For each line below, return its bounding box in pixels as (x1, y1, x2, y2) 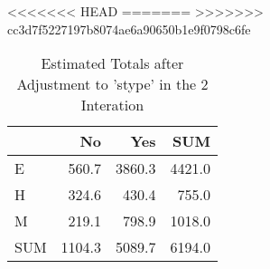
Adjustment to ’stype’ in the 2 (16, 73, 209, 95)
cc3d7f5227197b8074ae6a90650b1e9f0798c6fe (7, 19, 251, 38)
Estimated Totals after (41, 53, 184, 74)
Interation (80, 94, 144, 116)
